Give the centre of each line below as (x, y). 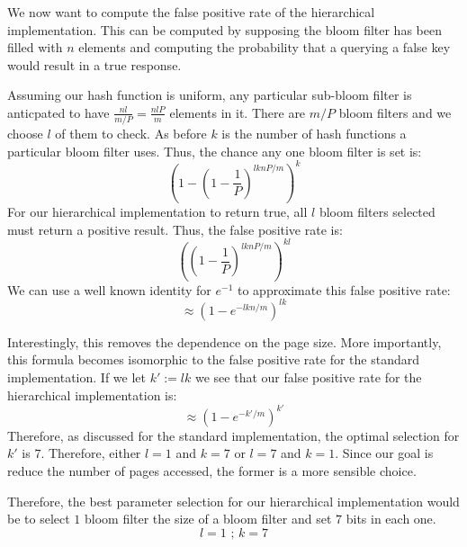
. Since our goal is (384, 453)
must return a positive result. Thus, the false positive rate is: (175, 229)
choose (25, 134)
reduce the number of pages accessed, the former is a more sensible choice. (212, 470)
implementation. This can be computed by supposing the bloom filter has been (225, 29)
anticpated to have (58, 112)
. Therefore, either (91, 453)
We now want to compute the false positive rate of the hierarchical (191, 12)
